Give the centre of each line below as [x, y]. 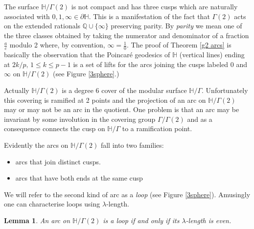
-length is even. [208, 220]
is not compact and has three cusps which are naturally [154, 6]
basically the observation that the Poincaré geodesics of [87, 55]
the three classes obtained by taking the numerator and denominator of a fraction [127, 35]
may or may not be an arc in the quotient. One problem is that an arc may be [122, 109]
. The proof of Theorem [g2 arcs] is [179, 45]
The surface [22, 6]
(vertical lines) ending [212, 55]
